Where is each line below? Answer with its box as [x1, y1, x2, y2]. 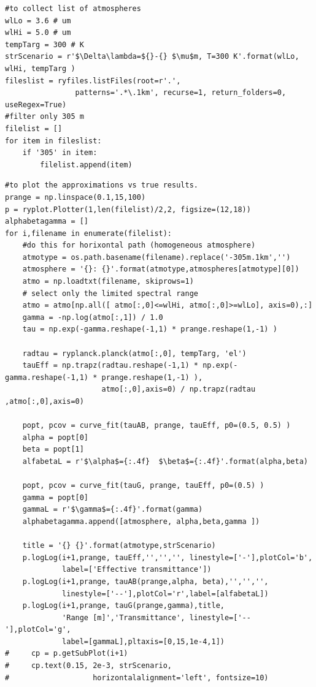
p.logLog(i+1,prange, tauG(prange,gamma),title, [22, 601, 225, 610]
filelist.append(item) [40, 160, 133, 169]
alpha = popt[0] [22, 433, 89, 442]
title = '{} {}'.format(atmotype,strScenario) [22, 541, 216, 550]
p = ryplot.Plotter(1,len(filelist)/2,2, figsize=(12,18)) [5, 205, 251, 214]
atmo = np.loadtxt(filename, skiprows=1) [22, 277, 194, 286]
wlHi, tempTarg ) [5, 64, 75, 73]
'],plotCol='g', [5, 625, 71, 634]
